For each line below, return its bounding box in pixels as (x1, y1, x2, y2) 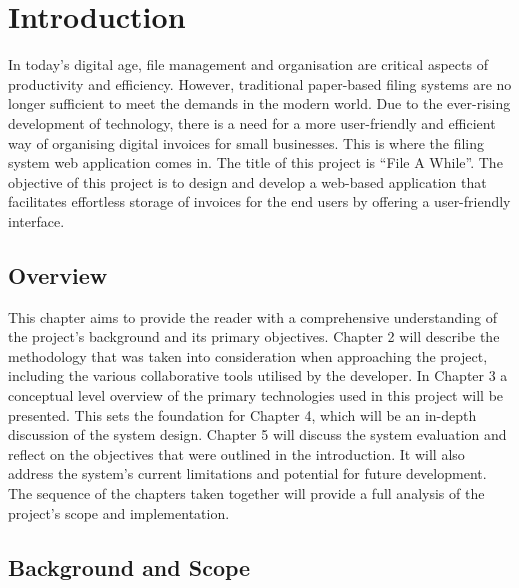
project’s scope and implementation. (8, 502, 230, 523)
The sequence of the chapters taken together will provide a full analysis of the (8, 483, 485, 504)
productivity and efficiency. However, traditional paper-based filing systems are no (8, 73, 512, 94)
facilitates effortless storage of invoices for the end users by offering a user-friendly (8, 191, 511, 212)
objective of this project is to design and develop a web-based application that (8, 171, 487, 192)
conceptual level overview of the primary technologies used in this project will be (8, 385, 504, 406)
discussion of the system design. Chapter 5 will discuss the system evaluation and (8, 424, 507, 445)
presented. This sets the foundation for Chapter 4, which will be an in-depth (8, 404, 477, 425)
